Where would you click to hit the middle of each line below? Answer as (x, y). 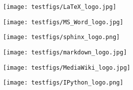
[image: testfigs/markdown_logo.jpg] (65, 52)
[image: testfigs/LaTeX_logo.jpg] (60, 7)
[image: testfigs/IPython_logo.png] (63, 83)
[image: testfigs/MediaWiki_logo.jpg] (67, 67)
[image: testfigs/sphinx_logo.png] (62, 37)
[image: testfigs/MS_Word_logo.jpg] (63, 22)
